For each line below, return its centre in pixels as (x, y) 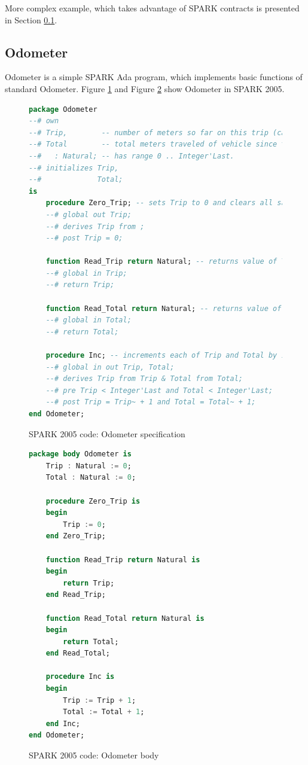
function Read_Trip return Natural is (123, 560)
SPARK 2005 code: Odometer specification (107, 433)
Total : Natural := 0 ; (91, 478)
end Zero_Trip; (76, 536)
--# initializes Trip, (74, 168)
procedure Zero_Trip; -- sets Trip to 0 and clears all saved (172, 203)
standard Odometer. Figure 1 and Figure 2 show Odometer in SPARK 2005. (145, 88)
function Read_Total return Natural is (125, 618)
